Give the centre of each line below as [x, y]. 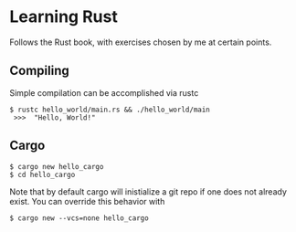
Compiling [40, 71]
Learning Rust [64, 17]
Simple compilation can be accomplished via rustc [104, 92]
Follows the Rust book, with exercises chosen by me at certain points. [141, 42]
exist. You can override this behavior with [87, 201]
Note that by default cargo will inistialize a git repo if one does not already [148, 191]
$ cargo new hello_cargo [57, 166]
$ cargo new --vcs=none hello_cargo [79, 218]
